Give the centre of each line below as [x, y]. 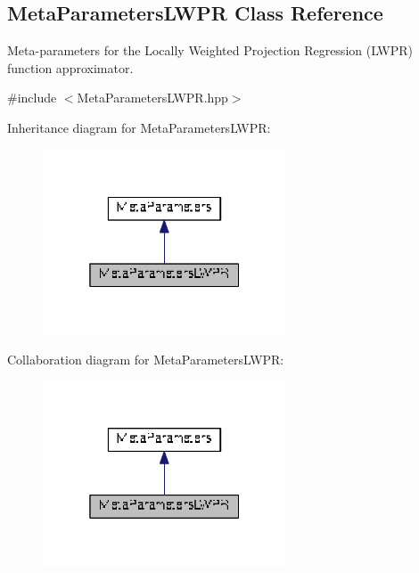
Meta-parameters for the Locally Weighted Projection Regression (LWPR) [210, 50]
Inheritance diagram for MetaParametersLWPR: [139, 127]
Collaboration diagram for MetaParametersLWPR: [146, 359]
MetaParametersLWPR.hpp [152, 98]
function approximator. [70, 67]
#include [32, 98]
